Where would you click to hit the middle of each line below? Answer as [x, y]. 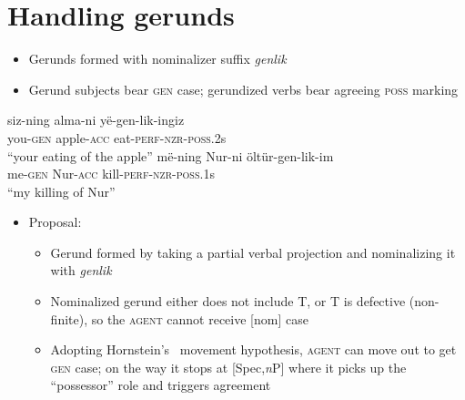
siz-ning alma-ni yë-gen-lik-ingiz [96, 120]
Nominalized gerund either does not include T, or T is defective [228, 301]
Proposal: [55, 222]
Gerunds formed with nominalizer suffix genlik [157, 59]
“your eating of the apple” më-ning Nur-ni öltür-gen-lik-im [171, 155]
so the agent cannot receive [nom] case [200, 318]
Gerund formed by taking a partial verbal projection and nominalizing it [253, 252]
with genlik [81, 270]
